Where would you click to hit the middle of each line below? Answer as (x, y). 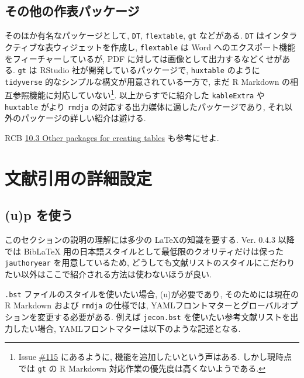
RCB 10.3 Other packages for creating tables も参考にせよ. (112, 137)
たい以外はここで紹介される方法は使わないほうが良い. (108, 274)
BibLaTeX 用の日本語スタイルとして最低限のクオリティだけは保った (154, 251)
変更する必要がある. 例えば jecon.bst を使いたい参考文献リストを (164, 316)
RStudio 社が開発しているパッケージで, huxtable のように (150, 70)
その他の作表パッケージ (72, 11)
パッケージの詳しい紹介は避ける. (83, 118)
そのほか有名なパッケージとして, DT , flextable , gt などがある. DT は (135, 35)
